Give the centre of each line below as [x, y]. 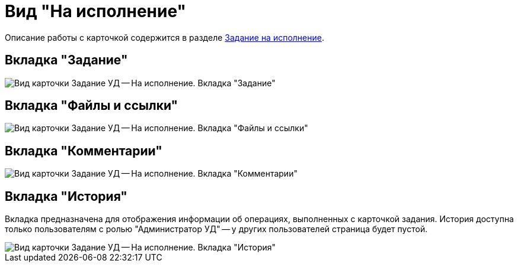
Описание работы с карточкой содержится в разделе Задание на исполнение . [164, 37]
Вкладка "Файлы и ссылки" [92, 106]
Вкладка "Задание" [66, 60]
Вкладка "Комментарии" [84, 151]
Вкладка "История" [66, 196]
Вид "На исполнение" [95, 11]
